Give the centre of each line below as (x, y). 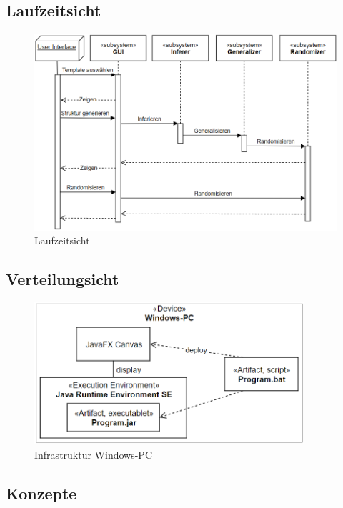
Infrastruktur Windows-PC (94, 454)
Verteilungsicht (63, 279)
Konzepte (41, 493)
